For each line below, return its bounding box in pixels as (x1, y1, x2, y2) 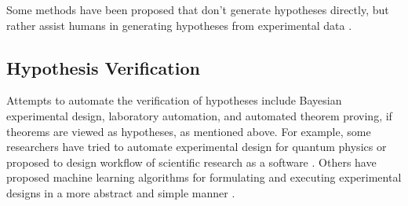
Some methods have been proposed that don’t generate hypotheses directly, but (6, 2, 389, 17)
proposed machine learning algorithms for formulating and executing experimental (6, 169, 402, 186)
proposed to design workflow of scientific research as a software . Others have (6, 153, 377, 170)
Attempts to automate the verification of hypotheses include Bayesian (6, 92, 342, 109)
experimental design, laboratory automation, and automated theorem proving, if (6, 107, 392, 123)
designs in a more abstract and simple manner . (6, 184, 235, 200)
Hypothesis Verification (6, 55, 200, 79)
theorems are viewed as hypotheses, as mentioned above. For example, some (6, 123, 371, 139)
